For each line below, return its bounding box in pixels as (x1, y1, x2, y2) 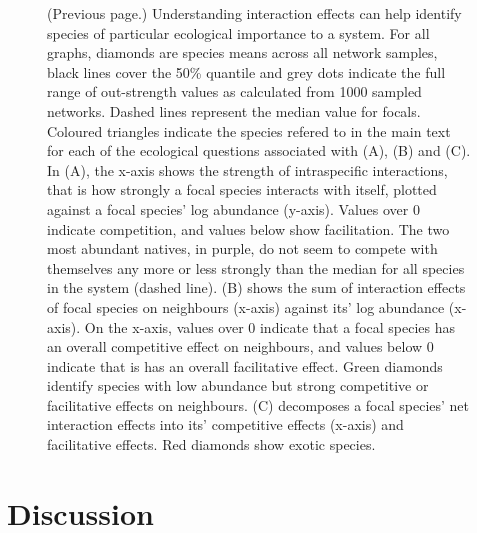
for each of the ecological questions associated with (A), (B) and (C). (47, 140, 471, 161)
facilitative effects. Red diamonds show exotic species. (47, 434, 376, 455)
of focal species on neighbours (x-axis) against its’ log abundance (47, 296, 445, 317)
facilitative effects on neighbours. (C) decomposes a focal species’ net (47, 394, 470, 415)
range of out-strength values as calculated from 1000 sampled (47, 81, 422, 102)
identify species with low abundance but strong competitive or (47, 375, 429, 396)
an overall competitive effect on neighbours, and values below (47, 336, 423, 357)
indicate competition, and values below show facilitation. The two (47, 218, 450, 239)
